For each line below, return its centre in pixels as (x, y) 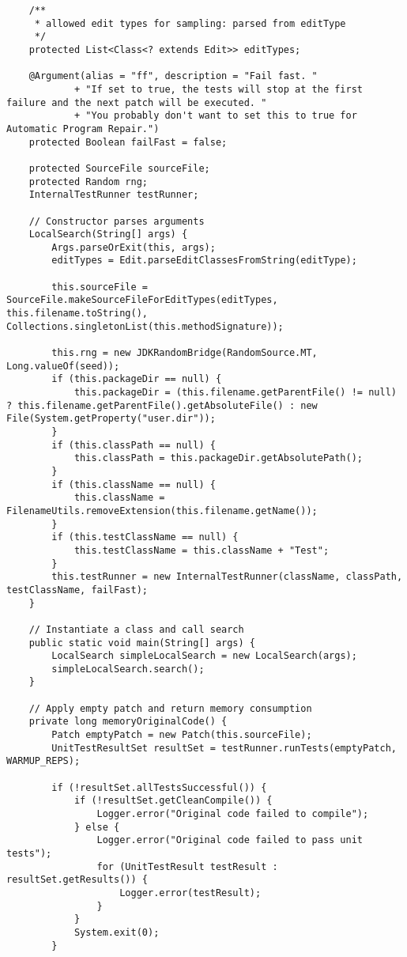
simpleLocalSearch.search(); (128, 669)
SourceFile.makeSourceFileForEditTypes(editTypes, (142, 300)
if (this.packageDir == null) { (137, 379)
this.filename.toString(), (77, 314)
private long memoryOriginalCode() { (128, 722)
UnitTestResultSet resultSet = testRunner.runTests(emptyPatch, (224, 748)
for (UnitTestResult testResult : (187, 866)
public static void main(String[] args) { (142, 643)
